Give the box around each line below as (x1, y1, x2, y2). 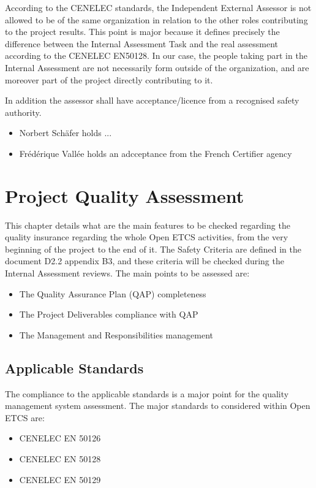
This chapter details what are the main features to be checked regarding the (5, 218, 290, 231)
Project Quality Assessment (5, 183, 244, 208)
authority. (5, 105, 42, 118)
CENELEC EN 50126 (19, 432, 101, 444)
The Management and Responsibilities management (19, 328, 213, 341)
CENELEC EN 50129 (19, 473, 101, 486)
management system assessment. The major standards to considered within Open (5, 399, 310, 412)
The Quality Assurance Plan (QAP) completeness (19, 287, 206, 300)
